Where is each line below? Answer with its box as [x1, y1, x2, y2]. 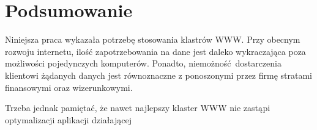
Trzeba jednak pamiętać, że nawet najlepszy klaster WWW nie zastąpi [5, 101, 270, 114]
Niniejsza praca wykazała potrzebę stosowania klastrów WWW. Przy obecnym [5, 33, 300, 46]
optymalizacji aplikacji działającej [5, 113, 132, 126]
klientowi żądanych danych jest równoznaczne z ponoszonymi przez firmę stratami [5, 68, 313, 81]
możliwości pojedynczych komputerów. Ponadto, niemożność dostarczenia [5, 57, 282, 70]
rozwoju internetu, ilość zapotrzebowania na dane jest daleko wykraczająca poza [5, 45, 306, 57]
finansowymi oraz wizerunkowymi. [5, 81, 133, 93]
